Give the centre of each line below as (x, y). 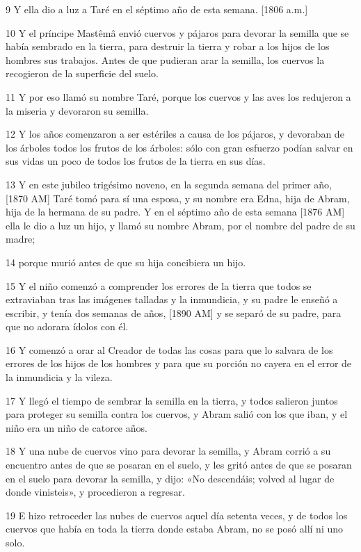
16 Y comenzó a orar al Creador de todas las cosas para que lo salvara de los (169, 349)
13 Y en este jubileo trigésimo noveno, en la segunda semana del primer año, (169, 184)
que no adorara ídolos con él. (67, 326)
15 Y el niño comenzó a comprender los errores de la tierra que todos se (159, 285)
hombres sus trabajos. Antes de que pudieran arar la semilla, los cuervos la (165, 59)
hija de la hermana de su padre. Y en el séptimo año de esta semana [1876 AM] (175, 212)
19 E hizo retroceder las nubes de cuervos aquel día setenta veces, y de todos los (177, 515)
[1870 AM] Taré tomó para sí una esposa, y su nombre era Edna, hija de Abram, (178, 198)
